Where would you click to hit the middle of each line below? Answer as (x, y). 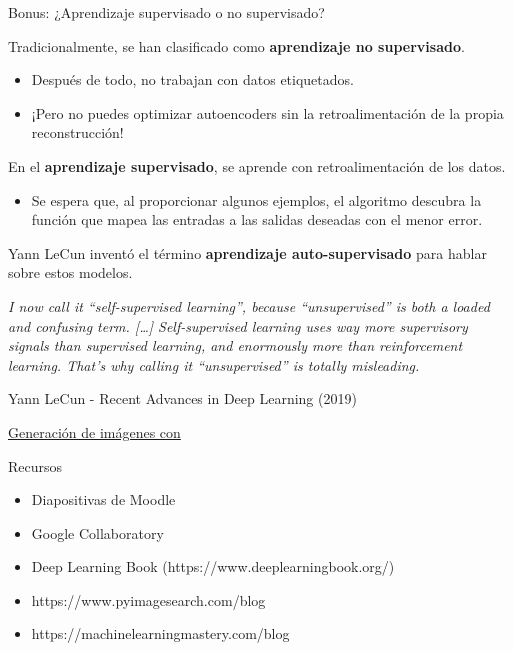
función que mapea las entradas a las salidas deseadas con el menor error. (257, 219)
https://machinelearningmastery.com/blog (160, 633)
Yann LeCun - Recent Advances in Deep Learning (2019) (182, 398)
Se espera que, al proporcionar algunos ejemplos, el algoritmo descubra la (256, 199)
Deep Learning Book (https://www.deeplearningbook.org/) (213, 566)
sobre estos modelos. (70, 272)
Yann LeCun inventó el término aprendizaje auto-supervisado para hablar (247, 252)
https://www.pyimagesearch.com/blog (148, 599)
